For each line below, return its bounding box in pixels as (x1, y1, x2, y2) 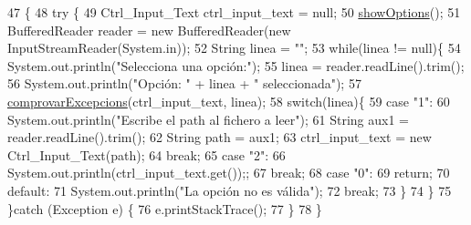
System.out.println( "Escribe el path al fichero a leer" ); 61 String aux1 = (7, 109, 410, 128)
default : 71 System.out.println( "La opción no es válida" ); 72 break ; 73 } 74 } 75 (7, 180, 452, 199)
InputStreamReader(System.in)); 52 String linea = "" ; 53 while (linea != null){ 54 (7, 38, 461, 57)
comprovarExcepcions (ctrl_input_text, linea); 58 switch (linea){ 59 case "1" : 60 (7, 91, 450, 110)
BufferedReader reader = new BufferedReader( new (7, 20, 291, 39)
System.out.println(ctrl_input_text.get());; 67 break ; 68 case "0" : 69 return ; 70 (7, 163, 450, 182)
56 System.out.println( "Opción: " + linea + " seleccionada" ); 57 (7, 74, 361, 93)
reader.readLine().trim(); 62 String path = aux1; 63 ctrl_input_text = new (7, 128, 432, 147)
